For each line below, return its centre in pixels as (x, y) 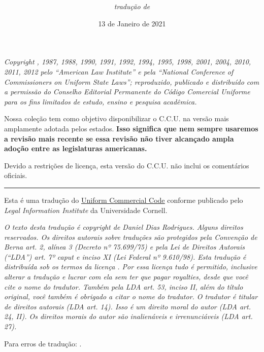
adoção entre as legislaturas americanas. (76, 148)
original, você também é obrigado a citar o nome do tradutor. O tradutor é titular (131, 296)
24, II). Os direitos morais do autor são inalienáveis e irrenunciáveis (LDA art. (128, 316)
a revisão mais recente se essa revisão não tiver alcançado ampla (119, 138)
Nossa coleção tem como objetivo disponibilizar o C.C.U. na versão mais (117, 118)
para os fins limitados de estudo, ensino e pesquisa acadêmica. (101, 101)
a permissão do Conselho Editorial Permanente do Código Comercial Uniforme (127, 92)
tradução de (132, 6)
